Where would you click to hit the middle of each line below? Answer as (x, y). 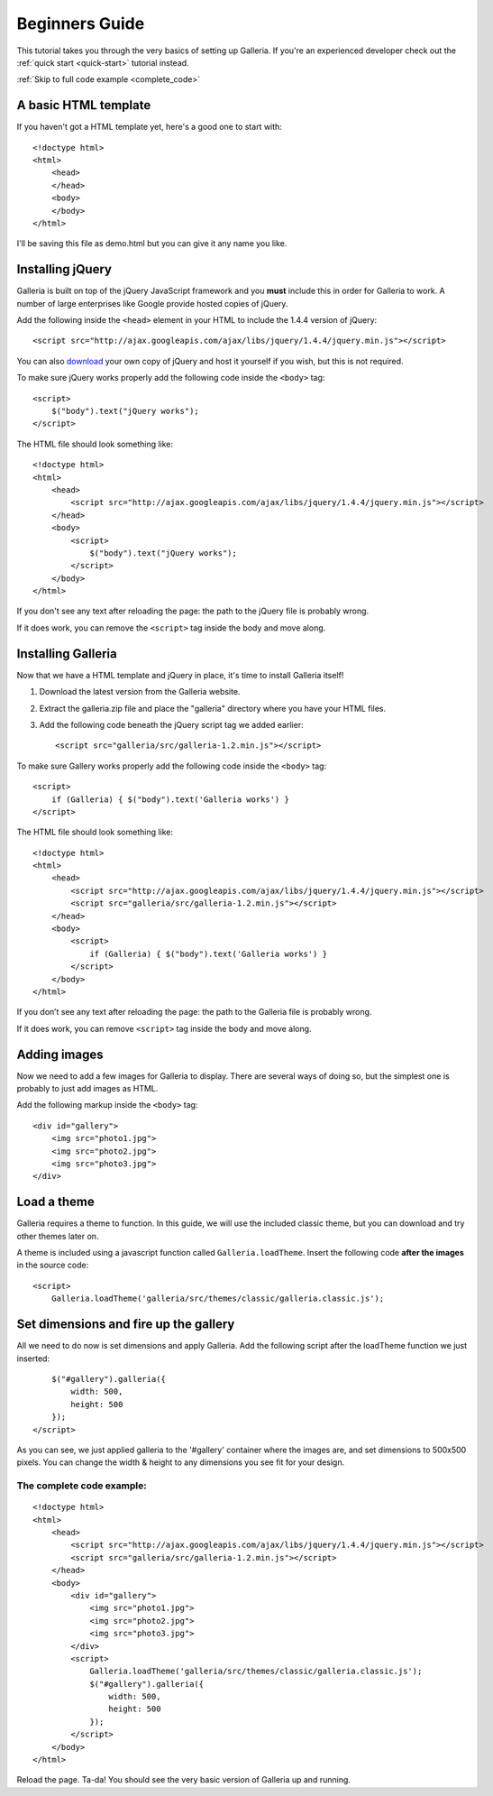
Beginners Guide (81, 23)
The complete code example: (82, 1486)
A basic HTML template (84, 105)
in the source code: (53, 1265)
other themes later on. (58, 1236)
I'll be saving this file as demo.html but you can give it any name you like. (152, 244)
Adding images (60, 1054)
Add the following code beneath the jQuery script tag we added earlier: (171, 724)
